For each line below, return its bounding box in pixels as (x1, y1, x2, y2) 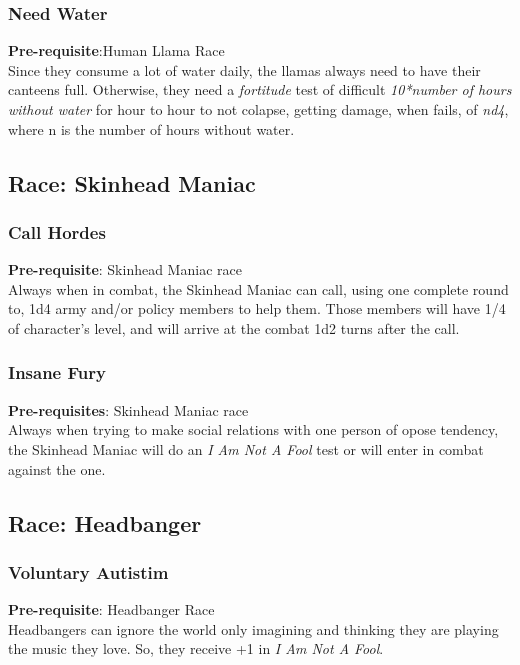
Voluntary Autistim (8, 559, 169, 584)
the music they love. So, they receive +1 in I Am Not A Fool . (8, 638, 384, 659)
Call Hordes (8, 219, 106, 244)
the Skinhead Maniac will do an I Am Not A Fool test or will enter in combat (8, 438, 484, 459)
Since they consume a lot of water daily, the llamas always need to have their (8, 59, 481, 80)
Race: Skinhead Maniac (8, 167, 256, 198)
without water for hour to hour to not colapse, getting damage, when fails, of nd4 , (8, 99, 509, 119)
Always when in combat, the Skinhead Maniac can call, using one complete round (8, 278, 509, 299)
